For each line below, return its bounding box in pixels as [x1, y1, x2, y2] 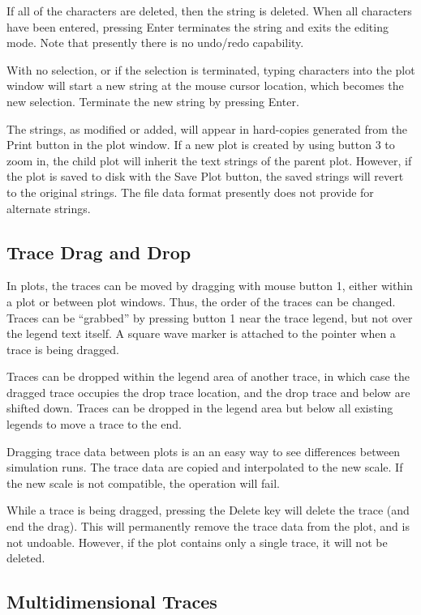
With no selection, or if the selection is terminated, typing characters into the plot [6, 61, 415, 78]
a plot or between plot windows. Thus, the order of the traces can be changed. [6, 293, 396, 310]
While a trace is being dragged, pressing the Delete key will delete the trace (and [6, 502, 410, 519]
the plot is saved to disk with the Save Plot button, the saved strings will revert [6, 168, 404, 185]
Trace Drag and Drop [6, 239, 191, 264]
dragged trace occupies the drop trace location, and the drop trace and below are [6, 383, 410, 400]
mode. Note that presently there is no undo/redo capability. [6, 34, 304, 51]
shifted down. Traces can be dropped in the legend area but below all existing [6, 399, 393, 416]
